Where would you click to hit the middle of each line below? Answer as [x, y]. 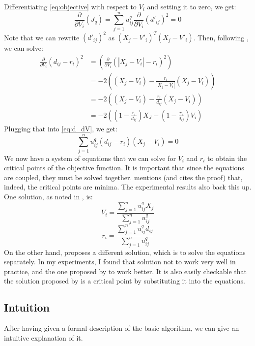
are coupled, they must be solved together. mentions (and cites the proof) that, [123, 177]
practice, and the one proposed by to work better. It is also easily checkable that [125, 271]
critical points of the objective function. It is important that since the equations [124, 168]
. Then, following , [221, 37]
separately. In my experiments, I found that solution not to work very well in [120, 262]
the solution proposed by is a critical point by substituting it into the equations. [125, 281]
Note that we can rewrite [42, 37]
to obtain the [227, 158]
